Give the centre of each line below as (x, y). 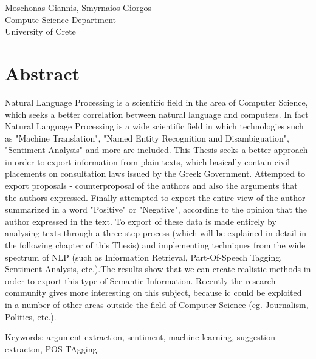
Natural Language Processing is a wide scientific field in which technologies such (154, 126)
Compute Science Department (60, 19)
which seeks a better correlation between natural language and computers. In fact (157, 114)
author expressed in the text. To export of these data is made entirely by (141, 221)
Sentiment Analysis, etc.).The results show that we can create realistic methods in (158, 269)
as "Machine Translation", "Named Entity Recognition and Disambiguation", (147, 138)
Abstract (43, 73)
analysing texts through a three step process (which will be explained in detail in (156, 233)
